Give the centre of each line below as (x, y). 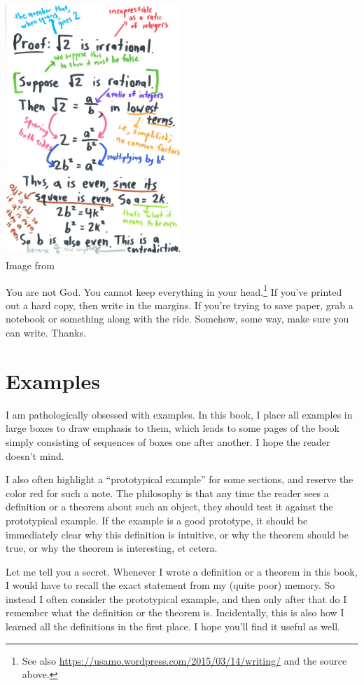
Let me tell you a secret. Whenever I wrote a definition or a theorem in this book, (182, 571)
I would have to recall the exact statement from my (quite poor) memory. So (170, 585)
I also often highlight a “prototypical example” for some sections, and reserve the (180, 479)
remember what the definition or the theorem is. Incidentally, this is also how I (175, 612)
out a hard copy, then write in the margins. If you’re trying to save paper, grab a (180, 305)
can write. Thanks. (46, 333)
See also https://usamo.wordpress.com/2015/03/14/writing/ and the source (184, 660)
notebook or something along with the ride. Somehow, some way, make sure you (177, 319)
